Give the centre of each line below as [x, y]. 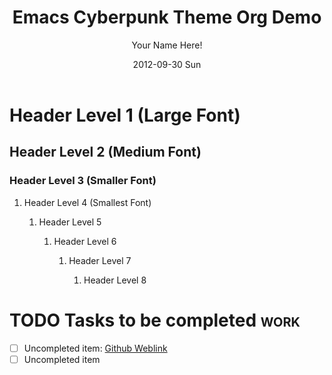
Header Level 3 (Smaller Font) [83, 181]
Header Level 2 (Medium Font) [105, 152]
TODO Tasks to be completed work [155, 320]
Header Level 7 [100, 260]
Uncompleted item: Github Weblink [95, 348]
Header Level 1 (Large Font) [125, 115]
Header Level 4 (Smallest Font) [87, 202]
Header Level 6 [85, 241]
